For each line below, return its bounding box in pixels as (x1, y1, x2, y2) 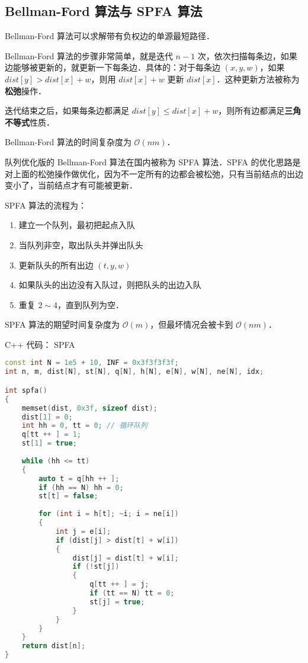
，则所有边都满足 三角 (218, 104, 301, 117)
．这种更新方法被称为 (216, 72, 300, 85)
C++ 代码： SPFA (5, 338, 75, 350)
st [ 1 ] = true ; (21, 439, 77, 448)
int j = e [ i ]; (55, 527, 111, 536)
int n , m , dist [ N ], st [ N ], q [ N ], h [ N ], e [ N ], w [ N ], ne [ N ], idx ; (5, 367, 264, 376)
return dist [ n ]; (21, 642, 86, 651)
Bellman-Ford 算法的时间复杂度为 (5, 136, 131, 148)
